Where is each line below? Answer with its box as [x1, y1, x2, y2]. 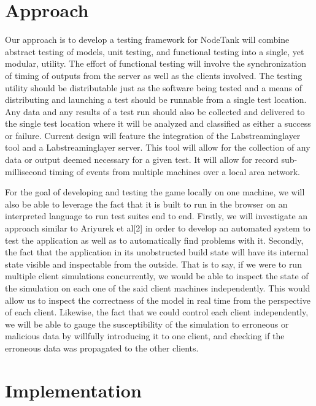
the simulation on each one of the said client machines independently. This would [5, 282, 310, 294]
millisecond [5, 165, 47, 178]
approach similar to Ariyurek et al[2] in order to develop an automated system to [5, 222, 310, 235]
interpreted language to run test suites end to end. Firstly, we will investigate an [5, 209, 308, 222]
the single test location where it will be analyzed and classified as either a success [5, 117, 311, 130]
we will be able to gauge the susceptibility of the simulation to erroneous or [5, 317, 289, 330]
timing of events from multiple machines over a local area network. [49, 165, 301, 178]
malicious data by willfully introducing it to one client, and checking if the [5, 329, 285, 342]
